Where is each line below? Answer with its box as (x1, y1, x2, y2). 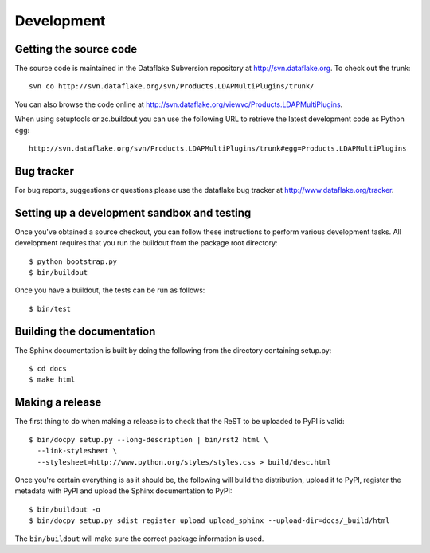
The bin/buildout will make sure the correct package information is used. (14, 534, 264, 543)
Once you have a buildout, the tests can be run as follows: (14, 285, 205, 295)
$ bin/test (29, 304, 72, 313)
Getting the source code (14, 42, 138, 56)
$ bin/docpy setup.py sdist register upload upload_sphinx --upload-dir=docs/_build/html (29, 516, 390, 525)
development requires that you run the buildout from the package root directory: (14, 238, 278, 248)
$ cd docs (29, 364, 67, 374)
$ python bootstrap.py (29, 257, 118, 266)
